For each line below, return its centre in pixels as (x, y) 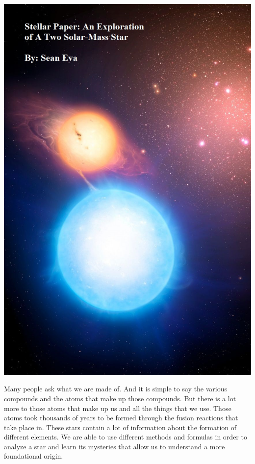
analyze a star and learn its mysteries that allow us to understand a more (115, 446)
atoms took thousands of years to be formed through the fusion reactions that (121, 418)
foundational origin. (34, 456)
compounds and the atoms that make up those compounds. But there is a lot (120, 398)
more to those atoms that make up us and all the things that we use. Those (118, 408)
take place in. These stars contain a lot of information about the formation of (120, 427)
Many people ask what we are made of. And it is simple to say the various (116, 389)
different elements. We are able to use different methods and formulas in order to (126, 437)
